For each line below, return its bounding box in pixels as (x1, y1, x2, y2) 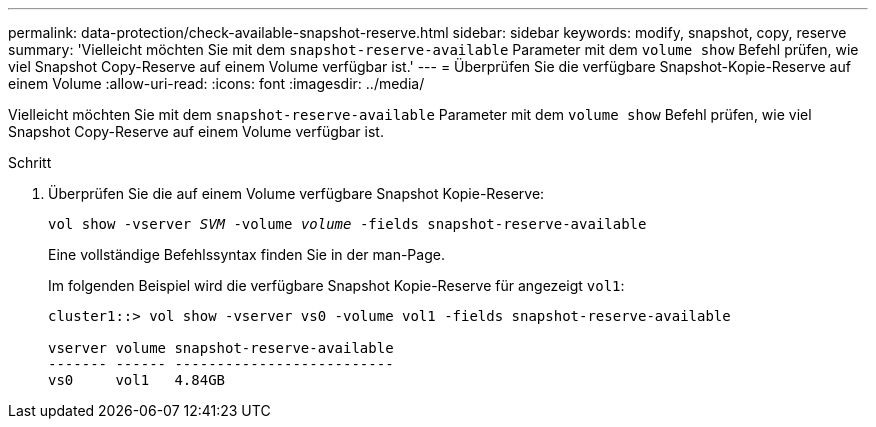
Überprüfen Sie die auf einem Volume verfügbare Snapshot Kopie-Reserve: (48, 185, 545, 202)
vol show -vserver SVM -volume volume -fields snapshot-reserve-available (48, 216, 647, 232)
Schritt (8, 154, 52, 171)
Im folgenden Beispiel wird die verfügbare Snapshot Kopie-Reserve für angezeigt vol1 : (48, 277, 625, 294)
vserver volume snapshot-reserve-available (48, 340, 394, 356)
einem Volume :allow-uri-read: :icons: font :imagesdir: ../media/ (8, 75, 425, 92)
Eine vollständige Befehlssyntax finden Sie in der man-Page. (48, 246, 445, 263)
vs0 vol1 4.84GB (48, 372, 226, 388)
